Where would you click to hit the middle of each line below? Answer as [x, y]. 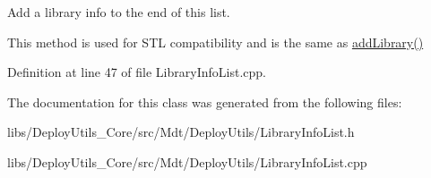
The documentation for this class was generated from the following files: [205, 102]
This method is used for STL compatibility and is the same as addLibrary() [215, 42]
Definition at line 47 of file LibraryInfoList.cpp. [137, 72]
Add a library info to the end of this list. [119, 12]
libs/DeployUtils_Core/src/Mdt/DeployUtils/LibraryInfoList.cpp [187, 161]
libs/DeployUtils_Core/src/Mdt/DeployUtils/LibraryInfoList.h [181, 132]
